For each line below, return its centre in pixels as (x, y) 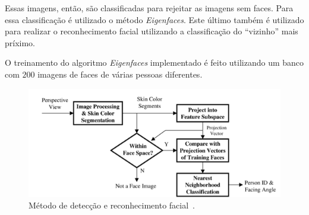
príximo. (20, 42)
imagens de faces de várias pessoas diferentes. (120, 74)
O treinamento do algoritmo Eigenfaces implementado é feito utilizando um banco (154, 62)
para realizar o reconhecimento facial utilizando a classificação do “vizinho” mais (152, 31)
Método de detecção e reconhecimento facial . (112, 205)
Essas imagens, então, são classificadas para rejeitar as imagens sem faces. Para (149, 8)
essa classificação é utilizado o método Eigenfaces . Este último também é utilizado (154, 19)
